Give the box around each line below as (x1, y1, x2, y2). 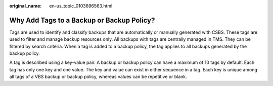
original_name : (9, 3, 42, 9)
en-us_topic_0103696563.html (49, 3, 113, 9)
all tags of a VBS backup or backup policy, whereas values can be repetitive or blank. (9, 73, 187, 80)
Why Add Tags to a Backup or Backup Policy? (9, 16, 155, 25)
